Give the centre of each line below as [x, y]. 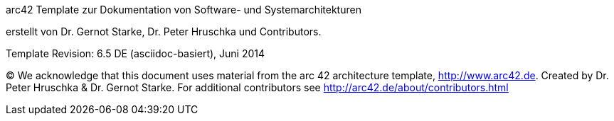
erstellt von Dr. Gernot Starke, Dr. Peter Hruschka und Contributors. [164, 31]
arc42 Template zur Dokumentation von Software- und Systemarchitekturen [184, 10]
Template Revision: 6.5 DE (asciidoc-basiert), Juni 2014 [136, 53]
